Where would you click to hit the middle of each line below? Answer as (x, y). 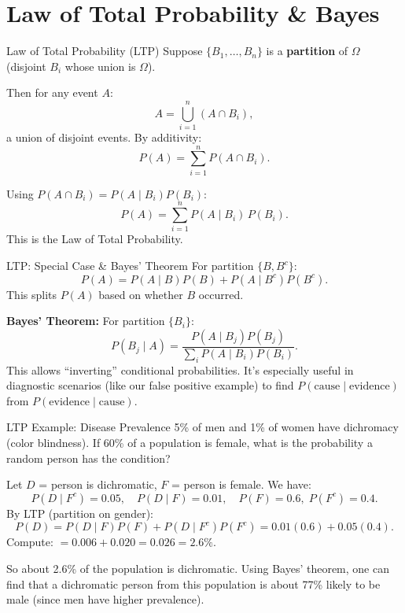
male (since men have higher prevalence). (105, 599)
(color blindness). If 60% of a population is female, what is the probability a (190, 443)
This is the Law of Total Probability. (95, 239)
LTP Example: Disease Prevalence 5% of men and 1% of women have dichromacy (202, 427)
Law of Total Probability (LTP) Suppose (105, 51)
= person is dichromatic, (98, 484)
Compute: (30, 542)
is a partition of (307, 51)
